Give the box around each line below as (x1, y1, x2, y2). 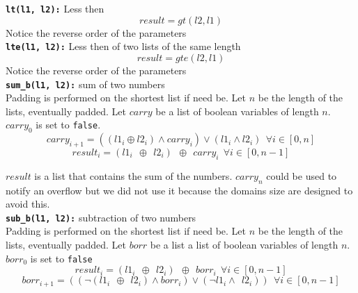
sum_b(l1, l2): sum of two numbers (6, 76, 165, 91)
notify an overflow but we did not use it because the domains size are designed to (6, 183, 353, 197)
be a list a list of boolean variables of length (150, 237, 338, 251)
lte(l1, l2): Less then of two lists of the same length (6, 39, 241, 53)
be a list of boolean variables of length (155, 103, 319, 118)
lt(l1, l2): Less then (6, 1, 104, 15)
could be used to (266, 168, 337, 183)
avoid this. (6, 196, 50, 211)
